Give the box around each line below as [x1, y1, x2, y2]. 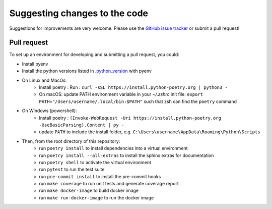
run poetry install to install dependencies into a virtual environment [39, 145, 188, 151]
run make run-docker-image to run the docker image [39, 194, 154, 200]
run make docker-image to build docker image [39, 187, 139, 194]
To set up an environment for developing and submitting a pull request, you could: [9, 51, 180, 58]
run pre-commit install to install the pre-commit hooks [39, 173, 161, 179]
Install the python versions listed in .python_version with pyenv [22, 68, 152, 74]
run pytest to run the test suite [39, 167, 105, 173]
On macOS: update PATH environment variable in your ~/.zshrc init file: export [39, 91, 203, 97]
